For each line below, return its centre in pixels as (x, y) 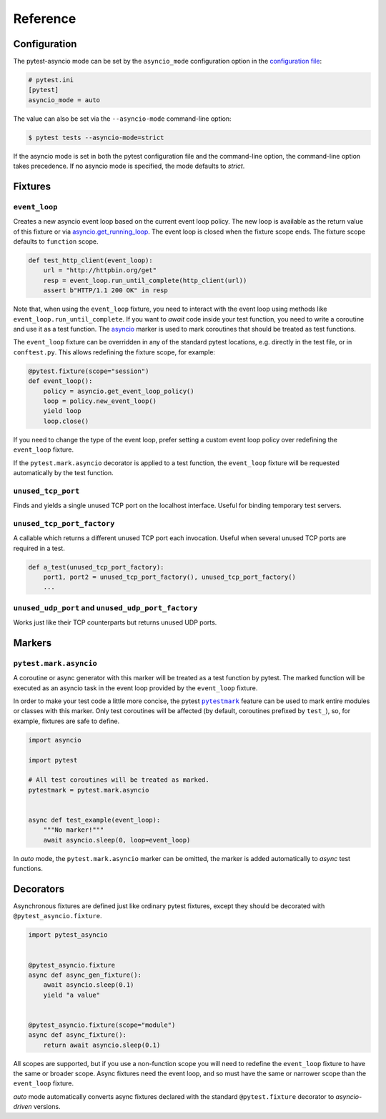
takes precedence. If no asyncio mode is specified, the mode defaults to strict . (129, 166)
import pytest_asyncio (68, 935)
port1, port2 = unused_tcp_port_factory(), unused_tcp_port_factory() (170, 577)
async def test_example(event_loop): (94, 820)
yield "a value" (71, 995)
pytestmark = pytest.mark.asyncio (89, 790)
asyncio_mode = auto (64, 100)
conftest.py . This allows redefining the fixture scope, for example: (114, 352)
